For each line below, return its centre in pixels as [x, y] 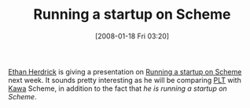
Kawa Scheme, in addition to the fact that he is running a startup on [118, 88]
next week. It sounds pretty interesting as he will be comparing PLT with [125, 80]
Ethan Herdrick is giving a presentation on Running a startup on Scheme [125, 71]
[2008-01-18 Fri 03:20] [132, 36]
